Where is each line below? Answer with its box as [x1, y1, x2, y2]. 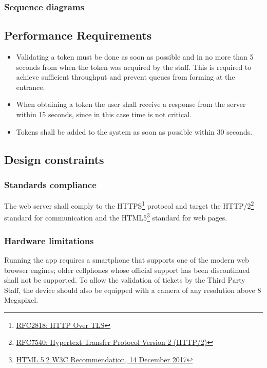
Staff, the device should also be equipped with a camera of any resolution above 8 [4, 284, 261, 295]
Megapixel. [4, 295, 39, 305]
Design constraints [4, 151, 104, 167]
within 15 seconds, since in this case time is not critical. [16, 109, 192, 120]
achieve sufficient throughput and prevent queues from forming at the [16, 71, 235, 82]
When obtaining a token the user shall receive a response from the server [16, 99, 246, 109]
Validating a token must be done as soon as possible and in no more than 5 [16, 51, 254, 62]
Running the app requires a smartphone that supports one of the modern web [4, 254, 249, 265]
